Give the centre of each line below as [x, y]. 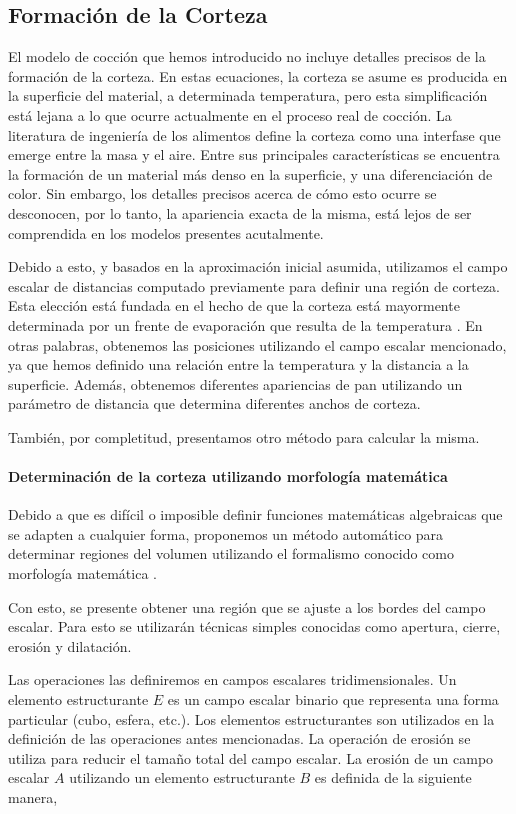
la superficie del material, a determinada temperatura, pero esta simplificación [248, 95]
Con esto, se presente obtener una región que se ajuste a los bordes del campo [247, 606]
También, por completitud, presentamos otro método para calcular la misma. [244, 436]
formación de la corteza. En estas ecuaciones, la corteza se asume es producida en [258, 75]
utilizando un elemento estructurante [182, 777]
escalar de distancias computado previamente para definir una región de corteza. [254, 285]
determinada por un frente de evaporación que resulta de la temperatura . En [245, 324]
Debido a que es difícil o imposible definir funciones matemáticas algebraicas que [255, 514]
